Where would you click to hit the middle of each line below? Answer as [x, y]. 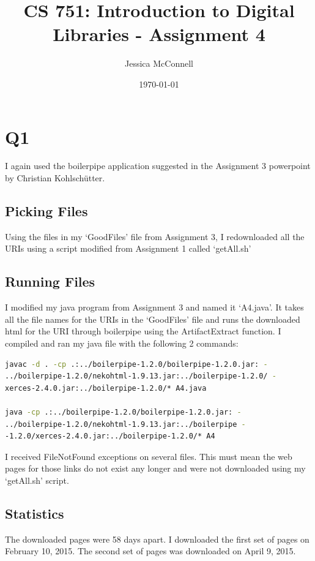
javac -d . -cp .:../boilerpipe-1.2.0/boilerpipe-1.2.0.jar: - [136, 364]
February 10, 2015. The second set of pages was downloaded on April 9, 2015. [150, 551]
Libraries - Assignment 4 [159, 34]
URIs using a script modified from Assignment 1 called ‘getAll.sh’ [128, 248]
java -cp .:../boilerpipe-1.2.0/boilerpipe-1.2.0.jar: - [123, 412]
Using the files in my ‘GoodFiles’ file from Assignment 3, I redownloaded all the [155, 236]
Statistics [35, 513]
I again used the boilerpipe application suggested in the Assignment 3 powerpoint [158, 166]
